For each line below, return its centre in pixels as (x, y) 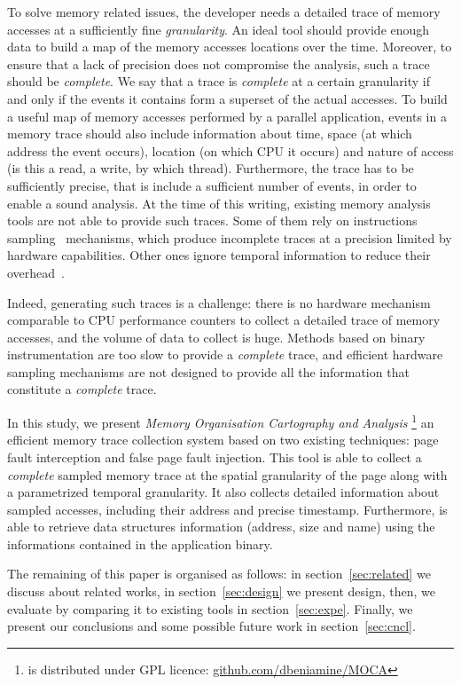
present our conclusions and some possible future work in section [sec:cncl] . (211, 626)
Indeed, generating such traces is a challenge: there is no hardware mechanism (219, 302)
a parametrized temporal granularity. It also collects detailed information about (223, 492)
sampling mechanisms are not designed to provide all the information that (208, 371)
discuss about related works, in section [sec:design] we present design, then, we (221, 591)
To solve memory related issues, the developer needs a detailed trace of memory (224, 12)
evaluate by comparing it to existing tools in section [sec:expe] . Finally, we (210, 608)
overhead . (36, 272)
